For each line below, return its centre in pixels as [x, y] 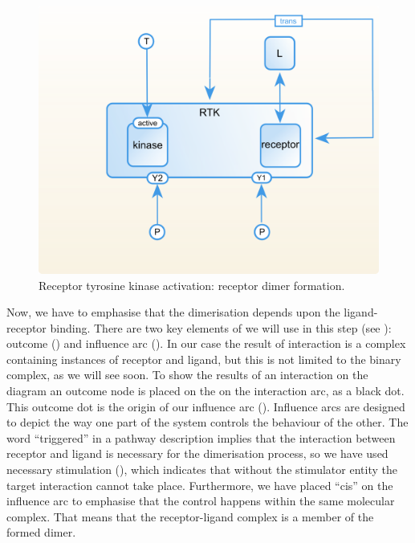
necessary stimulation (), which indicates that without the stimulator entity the [202, 470]
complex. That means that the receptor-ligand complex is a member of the [190, 516]
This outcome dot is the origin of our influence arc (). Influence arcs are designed [206, 406]
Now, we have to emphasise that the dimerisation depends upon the [173, 312]
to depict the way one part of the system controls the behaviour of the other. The [207, 422]
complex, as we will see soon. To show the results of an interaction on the [187, 375]
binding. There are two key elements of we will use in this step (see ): [221, 327]
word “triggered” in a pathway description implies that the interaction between [201, 437]
